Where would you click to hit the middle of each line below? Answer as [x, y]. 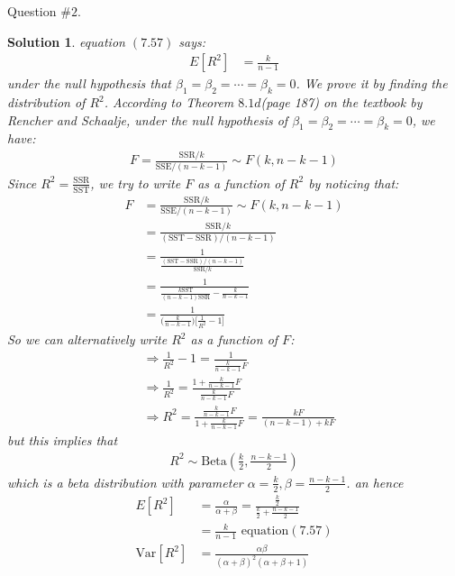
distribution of [46, 102]
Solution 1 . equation [66, 41]
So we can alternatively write [87, 339]
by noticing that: [354, 183]
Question [32, 11]
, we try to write [136, 183]
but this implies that [63, 440]
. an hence [375, 482]
